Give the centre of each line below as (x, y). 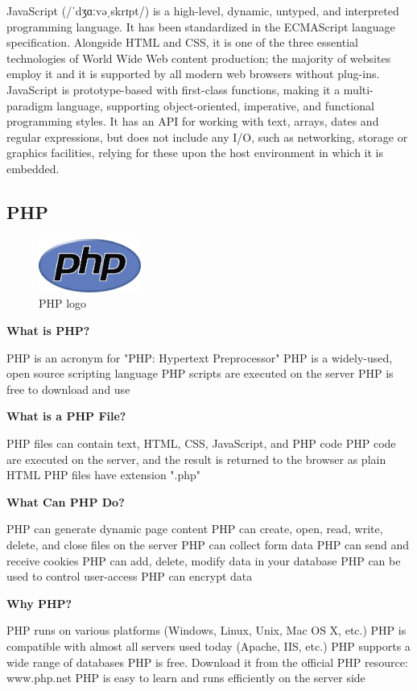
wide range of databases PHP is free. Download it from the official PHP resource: (207, 662)
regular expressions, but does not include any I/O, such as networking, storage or (207, 137)
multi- (358, 89)
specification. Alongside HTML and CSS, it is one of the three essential (182, 42)
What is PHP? (48, 330)
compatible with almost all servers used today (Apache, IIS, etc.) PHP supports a (208, 645)
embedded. (33, 168)
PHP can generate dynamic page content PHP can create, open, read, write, (195, 529)
